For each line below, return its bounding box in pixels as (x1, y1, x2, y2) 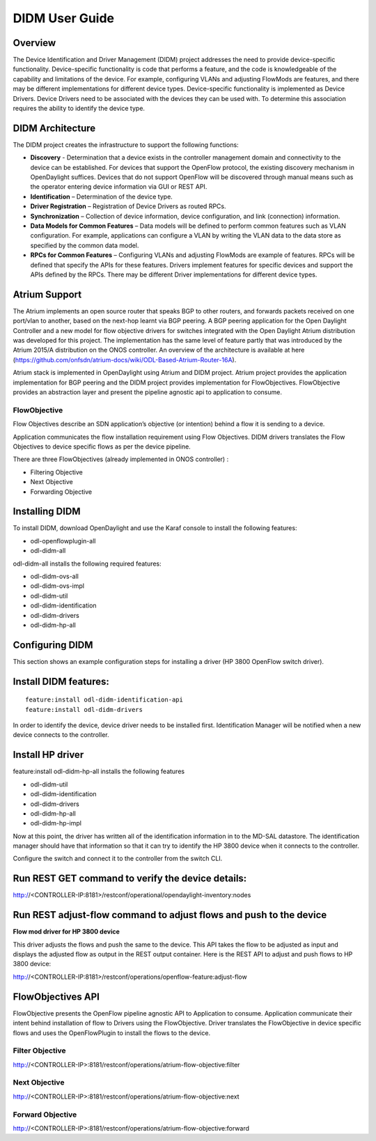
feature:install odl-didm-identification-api (25, 696, 184, 704)
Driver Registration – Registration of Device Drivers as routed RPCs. (30, 202, 226, 210)
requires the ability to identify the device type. (13, 104, 146, 113)
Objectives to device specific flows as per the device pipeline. (13, 442, 191, 451)
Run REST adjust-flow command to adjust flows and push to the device (13, 909, 327, 921)
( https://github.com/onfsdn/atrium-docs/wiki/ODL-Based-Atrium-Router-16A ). (13, 355, 237, 364)
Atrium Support (13, 288, 82, 300)
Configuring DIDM (13, 639, 93, 651)
